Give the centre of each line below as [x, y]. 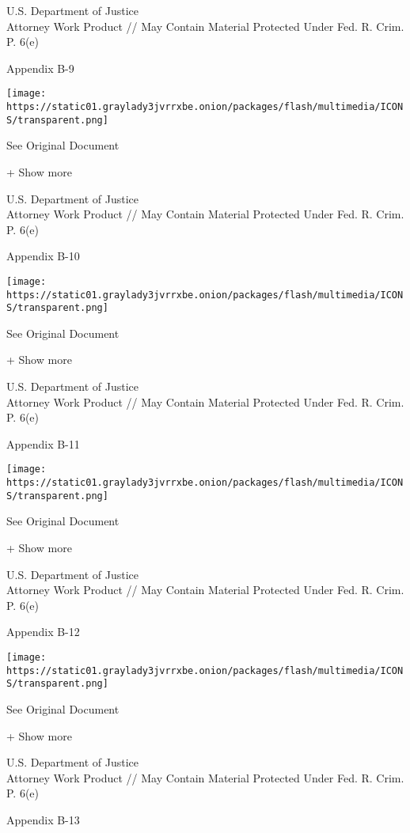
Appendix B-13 [43, 819]
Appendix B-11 [43, 443]
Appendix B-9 [40, 68]
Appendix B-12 [43, 632]
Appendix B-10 [43, 256]
